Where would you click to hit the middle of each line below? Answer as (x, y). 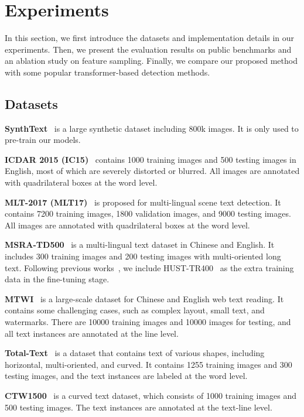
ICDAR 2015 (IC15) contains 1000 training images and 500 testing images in (151, 159)
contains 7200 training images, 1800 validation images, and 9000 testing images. (148, 213)
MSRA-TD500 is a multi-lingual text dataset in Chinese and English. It (140, 245)
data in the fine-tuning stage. (57, 279)
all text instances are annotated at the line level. (92, 333)
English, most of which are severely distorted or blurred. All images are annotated (152, 171)
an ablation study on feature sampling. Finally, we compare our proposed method (151, 61)
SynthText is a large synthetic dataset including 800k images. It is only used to (152, 128)
